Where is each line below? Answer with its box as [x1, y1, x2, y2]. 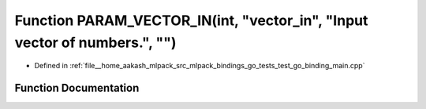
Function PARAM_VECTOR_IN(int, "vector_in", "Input [14, 12, 368, 29]
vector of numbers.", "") [14, 34, 177, 51]
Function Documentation [14, 82, 140, 95]
